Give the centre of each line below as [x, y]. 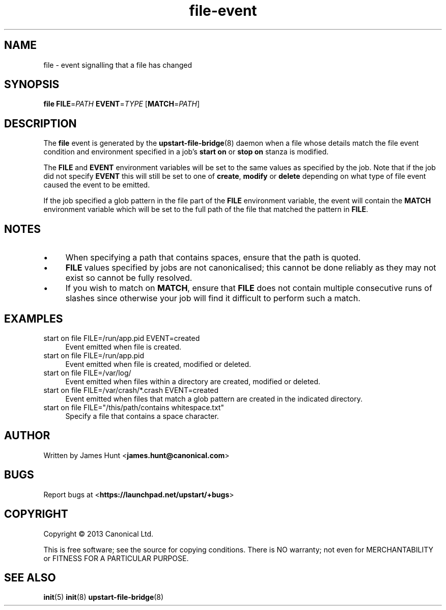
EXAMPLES [34, 319]
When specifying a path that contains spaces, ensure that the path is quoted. [213, 258]
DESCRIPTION [40, 123]
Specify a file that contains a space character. [142, 416]
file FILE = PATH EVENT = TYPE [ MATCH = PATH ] [122, 104]
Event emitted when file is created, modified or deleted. [158, 364]
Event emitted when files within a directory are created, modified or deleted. [193, 381]
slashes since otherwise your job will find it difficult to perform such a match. [213, 298]
